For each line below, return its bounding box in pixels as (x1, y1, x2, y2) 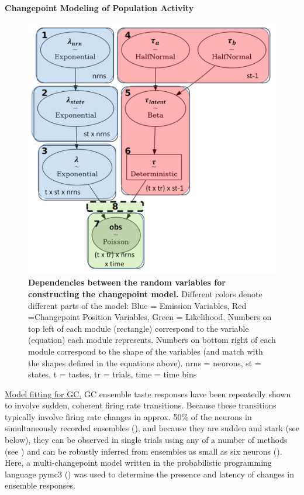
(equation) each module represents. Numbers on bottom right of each (28, 334, 276, 346)
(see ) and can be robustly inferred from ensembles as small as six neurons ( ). (5, 445, 282, 457)
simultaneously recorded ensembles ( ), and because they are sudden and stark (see (5, 422, 299, 434)
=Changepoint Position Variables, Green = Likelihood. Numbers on (28, 311, 272, 323)
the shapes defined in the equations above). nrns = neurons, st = (28, 356, 261, 369)
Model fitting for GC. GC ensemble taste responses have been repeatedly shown (5, 387, 291, 400)
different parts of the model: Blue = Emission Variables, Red (28, 299, 247, 311)
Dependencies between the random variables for (28, 276, 226, 288)
